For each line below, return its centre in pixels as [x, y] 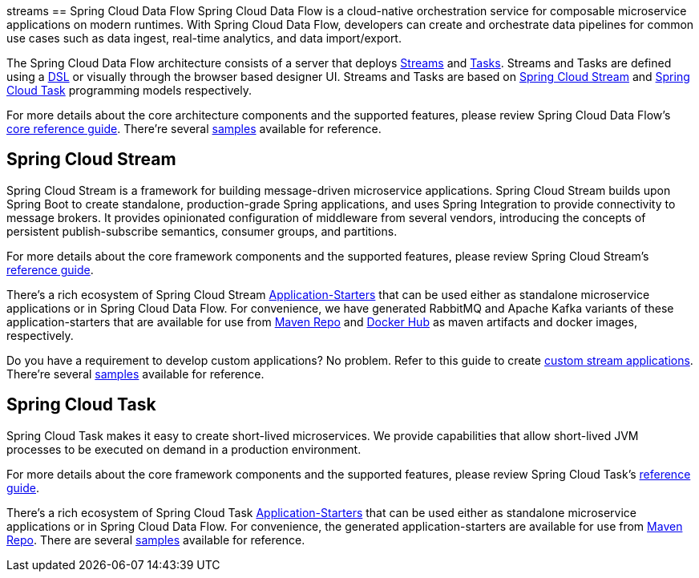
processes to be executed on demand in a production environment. [184, 449]
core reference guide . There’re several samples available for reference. [194, 129]
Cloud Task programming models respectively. [129, 90]
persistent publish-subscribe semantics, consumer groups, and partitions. [202, 231]
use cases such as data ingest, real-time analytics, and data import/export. [204, 38]
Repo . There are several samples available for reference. [156, 540]
